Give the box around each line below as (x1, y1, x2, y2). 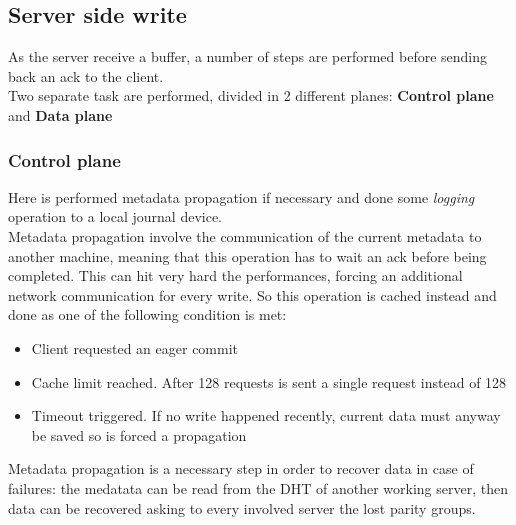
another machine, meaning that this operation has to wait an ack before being (8, 245, 487, 266)
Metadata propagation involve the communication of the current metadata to (8, 225, 482, 246)
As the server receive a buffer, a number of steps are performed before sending (8, 46, 488, 67)
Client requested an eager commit (31, 337, 239, 358)
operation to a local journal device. (8, 206, 222, 227)
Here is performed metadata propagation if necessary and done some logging (8, 186, 475, 207)
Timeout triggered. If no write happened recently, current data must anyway (31, 405, 501, 426)
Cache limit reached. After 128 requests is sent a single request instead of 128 (31, 371, 507, 392)
